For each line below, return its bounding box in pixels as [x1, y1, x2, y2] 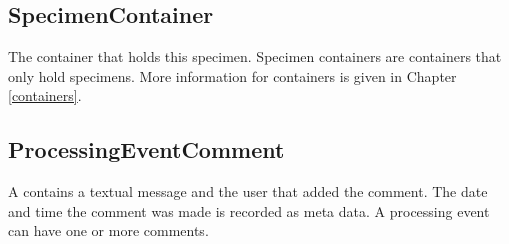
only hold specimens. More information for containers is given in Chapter [8, 65, 457, 86]
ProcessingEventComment [8, 134, 285, 165]
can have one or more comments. [8, 220, 209, 241]
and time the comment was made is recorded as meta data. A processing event [8, 200, 490, 221]
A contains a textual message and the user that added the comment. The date [8, 181, 488, 202]
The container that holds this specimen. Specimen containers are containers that [8, 46, 502, 67]
